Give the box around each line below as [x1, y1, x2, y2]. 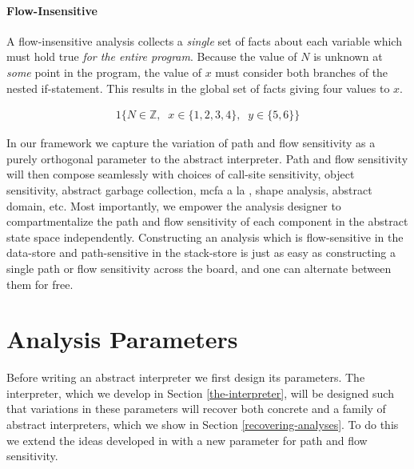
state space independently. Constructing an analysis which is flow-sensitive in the [6, 228, 404, 245]
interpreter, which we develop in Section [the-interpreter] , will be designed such [6, 384, 394, 401]
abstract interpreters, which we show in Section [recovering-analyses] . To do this [6, 416, 399, 433]
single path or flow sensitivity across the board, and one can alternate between [6, 259, 392, 276]
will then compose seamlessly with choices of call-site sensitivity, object [6, 166, 355, 182]
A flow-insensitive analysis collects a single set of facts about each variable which [6, 32, 402, 49]
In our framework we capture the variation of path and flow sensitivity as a [6, 134, 376, 151]
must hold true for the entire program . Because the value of [6, 48, 297, 65]
